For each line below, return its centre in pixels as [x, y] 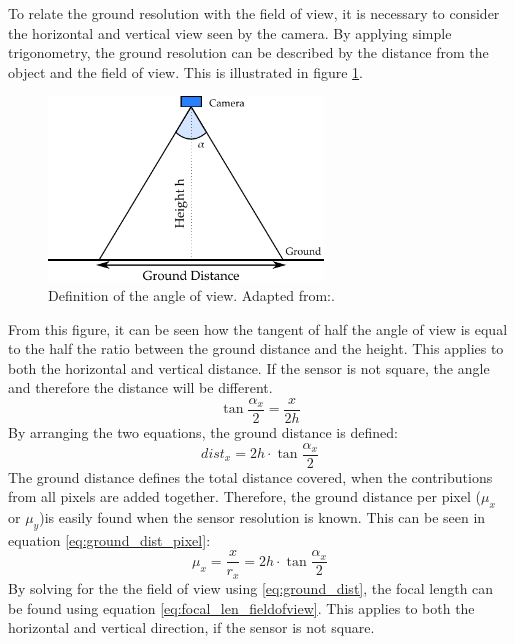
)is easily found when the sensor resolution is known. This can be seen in [262, 517]
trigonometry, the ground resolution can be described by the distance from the [248, 52]
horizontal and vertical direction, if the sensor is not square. [191, 627]
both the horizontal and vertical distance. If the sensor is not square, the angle [249, 367]
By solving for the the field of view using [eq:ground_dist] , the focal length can [251, 587]
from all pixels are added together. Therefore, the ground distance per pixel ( [244, 496]
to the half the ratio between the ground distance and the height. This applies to [256, 348]
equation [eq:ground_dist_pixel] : [109, 539]
